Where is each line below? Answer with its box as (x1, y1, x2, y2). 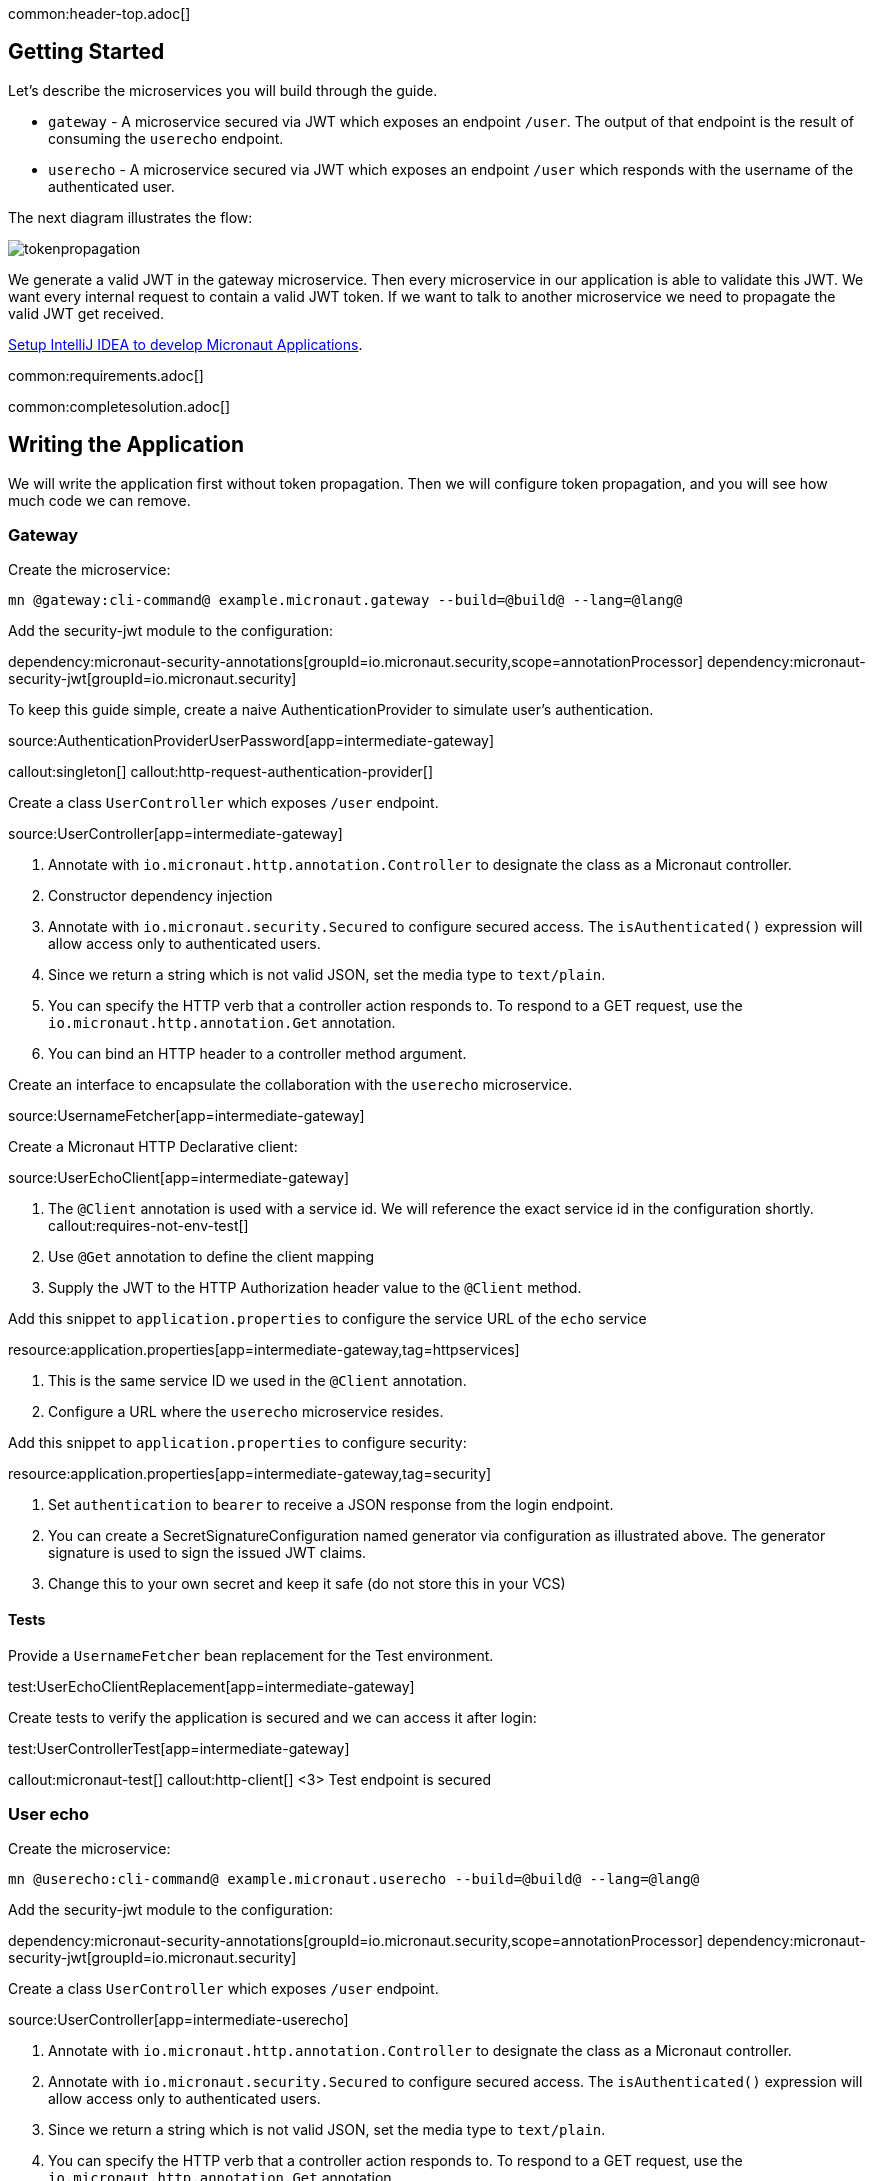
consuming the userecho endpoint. (48, 129, 284, 147)
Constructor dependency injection (48, 887, 273, 905)
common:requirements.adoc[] (8, 366, 204, 384)
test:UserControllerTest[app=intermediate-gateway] (8, 1739, 350, 1757)
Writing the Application (8, 432, 245, 458)
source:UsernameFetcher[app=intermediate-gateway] (8, 1107, 365, 1125)
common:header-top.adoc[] (8, 5, 191, 22)
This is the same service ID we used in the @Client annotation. (48, 1372, 467, 1390)
